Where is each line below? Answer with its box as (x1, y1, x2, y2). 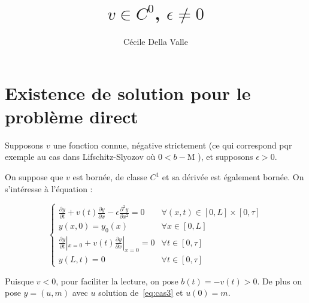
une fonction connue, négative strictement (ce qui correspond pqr (53, 138, 292, 151)
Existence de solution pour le (5, 80, 251, 105)
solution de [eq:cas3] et (98, 286, 183, 299)
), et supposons (198, 150, 253, 163)
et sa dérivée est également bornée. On (162, 171, 304, 183)
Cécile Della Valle (123, 35, 188, 48)
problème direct (5, 104, 138, 128)
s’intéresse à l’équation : (5, 182, 93, 195)
